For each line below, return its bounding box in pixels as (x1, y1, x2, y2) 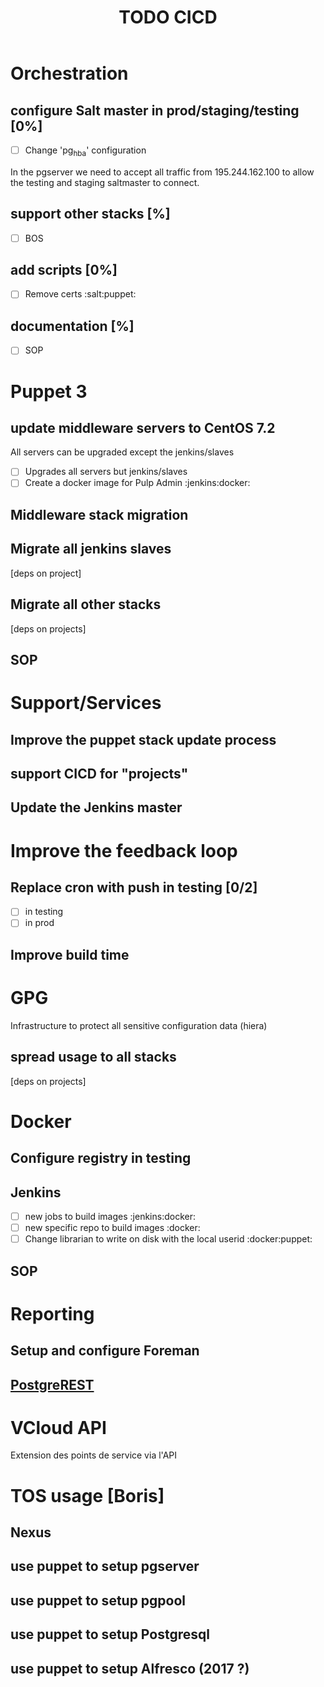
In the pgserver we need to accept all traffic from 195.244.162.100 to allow (10, 166, 315, 178)
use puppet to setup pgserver (10, 1558, 200, 1575)
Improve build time (10, 946, 130, 963)
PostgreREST (10, 1376, 95, 1393)
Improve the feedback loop (10, 839, 238, 862)
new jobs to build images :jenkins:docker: (24, 1210, 196, 1222)
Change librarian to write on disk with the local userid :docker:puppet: (24, 1233, 313, 1245)
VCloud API (10, 1416, 107, 1439)
